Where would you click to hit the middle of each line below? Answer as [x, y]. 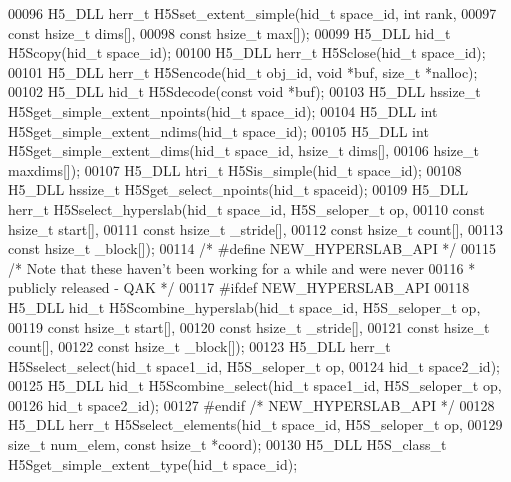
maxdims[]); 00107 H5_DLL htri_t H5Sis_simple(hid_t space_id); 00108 [235, 169]
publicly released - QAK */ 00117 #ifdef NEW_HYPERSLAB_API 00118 [239, 287]
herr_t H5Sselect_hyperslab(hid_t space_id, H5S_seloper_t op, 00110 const [246, 208]
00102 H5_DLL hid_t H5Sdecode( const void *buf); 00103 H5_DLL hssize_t [244, 91]
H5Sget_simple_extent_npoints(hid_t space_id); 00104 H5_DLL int [223, 110]
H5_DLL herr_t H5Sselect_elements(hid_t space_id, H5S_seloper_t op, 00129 [255, 424]
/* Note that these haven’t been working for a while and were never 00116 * [242, 267]
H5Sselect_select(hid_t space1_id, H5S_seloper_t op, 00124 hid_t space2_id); [254, 365]
